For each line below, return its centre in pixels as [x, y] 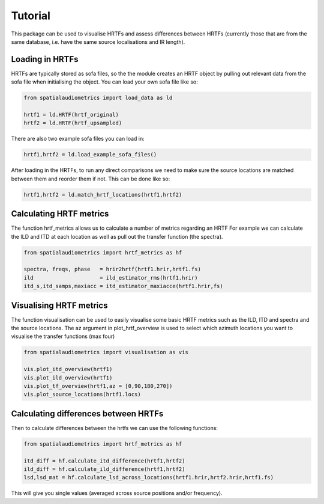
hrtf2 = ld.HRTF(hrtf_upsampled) [73, 123]
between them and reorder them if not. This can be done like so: [91, 179]
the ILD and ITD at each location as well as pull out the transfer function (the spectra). [117, 236]
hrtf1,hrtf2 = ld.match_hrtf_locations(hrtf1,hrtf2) [103, 195]
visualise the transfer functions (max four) [63, 336]
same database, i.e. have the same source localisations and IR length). [98, 41]
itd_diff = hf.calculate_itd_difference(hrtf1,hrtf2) [104, 461]
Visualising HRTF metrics [59, 305]
